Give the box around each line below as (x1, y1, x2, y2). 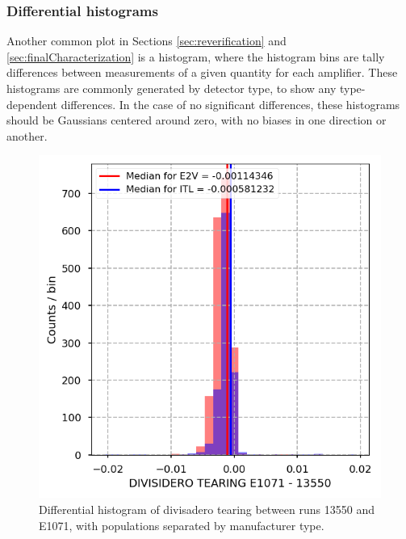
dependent (6, 95, 58, 112)
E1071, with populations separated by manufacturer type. (39, 516, 324, 533)
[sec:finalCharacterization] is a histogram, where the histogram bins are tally (6, 48, 385, 65)
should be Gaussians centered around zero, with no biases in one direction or (6, 112, 387, 128)
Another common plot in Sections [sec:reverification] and (6, 32, 287, 49)
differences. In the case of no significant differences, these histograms (61, 95, 400, 112)
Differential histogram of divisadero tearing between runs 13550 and (39, 500, 375, 517)
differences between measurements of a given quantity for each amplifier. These (6, 64, 398, 81)
